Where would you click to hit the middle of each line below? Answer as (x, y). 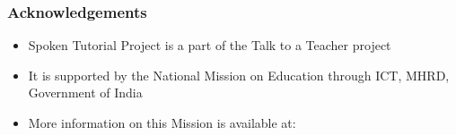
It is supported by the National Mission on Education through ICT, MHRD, (239, 75)
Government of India (85, 93)
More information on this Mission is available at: (162, 122)
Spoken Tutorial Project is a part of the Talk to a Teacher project (210, 45)
